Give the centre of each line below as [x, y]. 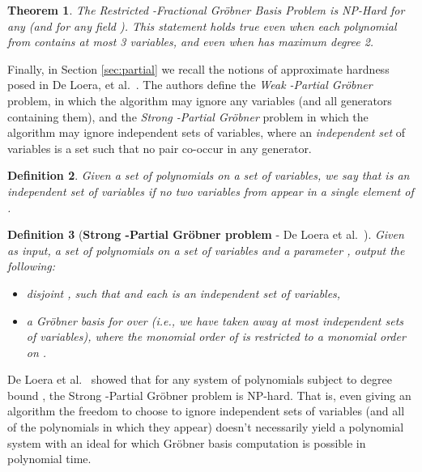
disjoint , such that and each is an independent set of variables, [183, 293]
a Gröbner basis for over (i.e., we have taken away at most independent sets [215, 320]
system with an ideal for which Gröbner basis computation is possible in [187, 442]
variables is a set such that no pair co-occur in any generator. [160, 148]
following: [32, 266]
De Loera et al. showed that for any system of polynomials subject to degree [200, 379]
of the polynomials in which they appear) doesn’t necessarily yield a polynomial [206, 427]
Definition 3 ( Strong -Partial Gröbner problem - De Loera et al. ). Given [206, 234]
